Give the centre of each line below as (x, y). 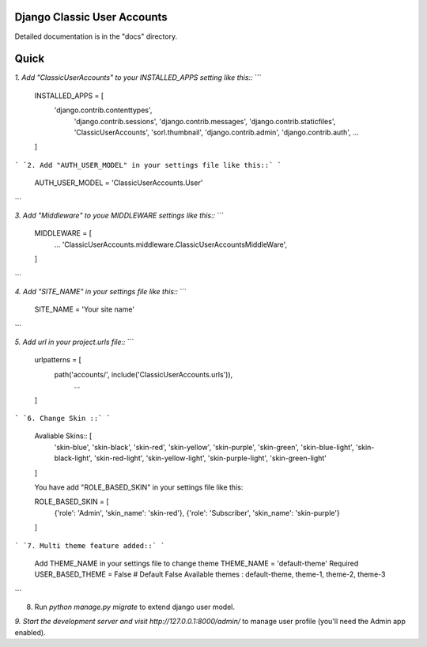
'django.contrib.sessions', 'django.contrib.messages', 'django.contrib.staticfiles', (205, 121)
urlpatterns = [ (58, 360)
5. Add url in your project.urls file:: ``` (74, 342)
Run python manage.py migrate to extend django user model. (135, 607)
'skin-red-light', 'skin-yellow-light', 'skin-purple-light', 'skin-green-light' (210, 458)
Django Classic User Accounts (91, 17)
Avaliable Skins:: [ (63, 436)
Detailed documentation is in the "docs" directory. (96, 36)
